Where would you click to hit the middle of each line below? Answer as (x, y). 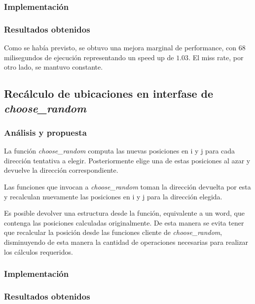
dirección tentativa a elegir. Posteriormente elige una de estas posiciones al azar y (127, 160)
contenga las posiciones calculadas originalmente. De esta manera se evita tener (124, 222)
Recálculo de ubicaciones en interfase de (109, 94)
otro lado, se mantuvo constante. (54, 67)
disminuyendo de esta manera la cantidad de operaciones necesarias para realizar (126, 242)
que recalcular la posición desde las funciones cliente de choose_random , (113, 232)
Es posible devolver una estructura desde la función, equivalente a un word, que (124, 213)
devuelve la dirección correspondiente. (61, 170)
